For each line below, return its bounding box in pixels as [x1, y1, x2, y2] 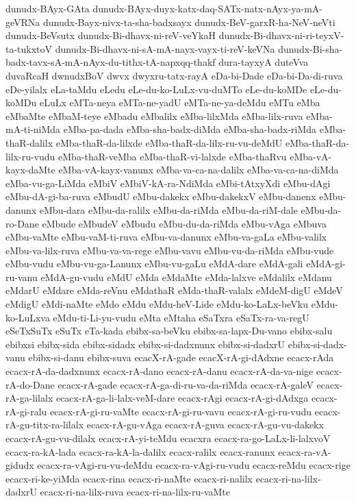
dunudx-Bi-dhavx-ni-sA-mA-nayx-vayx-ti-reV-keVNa [55, 41, 275, 56]
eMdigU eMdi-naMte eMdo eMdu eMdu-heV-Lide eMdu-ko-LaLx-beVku [5, 297, 309, 311]
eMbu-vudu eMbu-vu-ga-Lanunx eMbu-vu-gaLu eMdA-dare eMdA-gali [5, 256, 303, 271]
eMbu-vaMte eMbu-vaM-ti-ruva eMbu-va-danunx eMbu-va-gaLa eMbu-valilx [5, 230, 327, 244]
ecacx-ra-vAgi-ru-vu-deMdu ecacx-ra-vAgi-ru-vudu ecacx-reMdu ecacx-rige [37, 458, 351, 472]
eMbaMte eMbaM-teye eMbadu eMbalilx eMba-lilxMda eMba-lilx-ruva [5, 108, 303, 123]
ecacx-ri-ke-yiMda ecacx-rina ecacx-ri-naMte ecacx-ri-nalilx [5, 471, 253, 485]
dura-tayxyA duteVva [218, 55, 309, 69]
